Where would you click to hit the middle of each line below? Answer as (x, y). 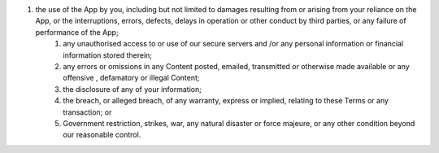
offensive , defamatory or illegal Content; (131, 78)
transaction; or (87, 112)
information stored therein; (108, 55)
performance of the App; (77, 32)
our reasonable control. (102, 135)
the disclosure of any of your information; (133, 89)
